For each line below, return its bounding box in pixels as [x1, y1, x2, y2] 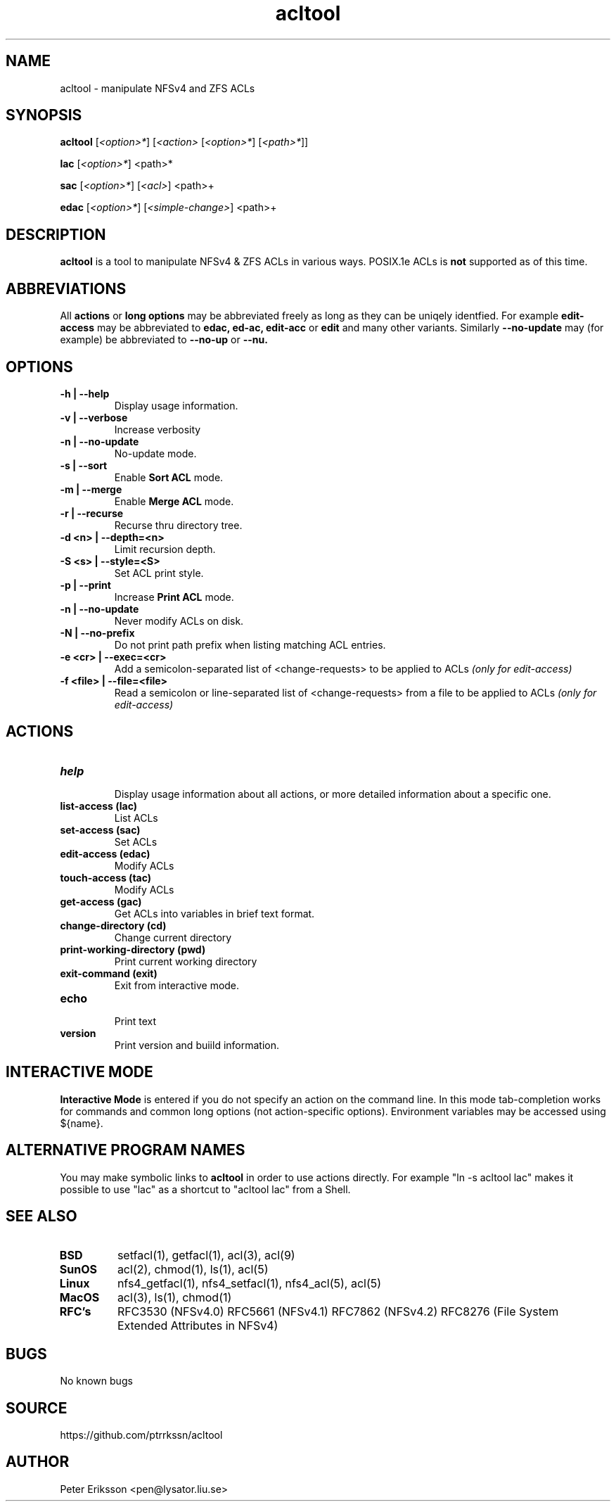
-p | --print [60, 578, 111, 591]
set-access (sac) [60, 823, 141, 836]
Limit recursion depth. [114, 542, 216, 555]
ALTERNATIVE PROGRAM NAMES [6, 1141, 245, 1159]
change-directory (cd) [60, 919, 167, 931]
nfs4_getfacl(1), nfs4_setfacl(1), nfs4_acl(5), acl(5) [117, 1276, 382, 1291]
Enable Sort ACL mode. [114, 471, 224, 483]
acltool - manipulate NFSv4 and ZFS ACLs [60, 82, 255, 94]
